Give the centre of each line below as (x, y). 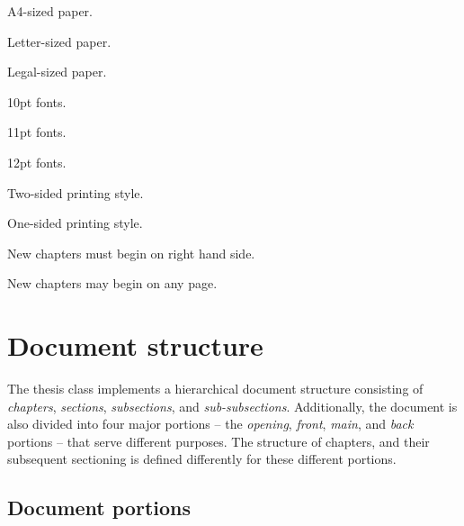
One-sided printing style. (75, 223)
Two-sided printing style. (76, 192)
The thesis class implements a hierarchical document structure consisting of (215, 389)
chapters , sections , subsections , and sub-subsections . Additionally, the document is (232, 406)
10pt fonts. (37, 101)
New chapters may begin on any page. (112, 283)
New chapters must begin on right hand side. (131, 253)
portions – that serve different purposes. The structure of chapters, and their (219, 441)
